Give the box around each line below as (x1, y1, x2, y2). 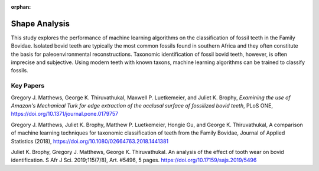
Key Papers (11, 82, 45, 90)
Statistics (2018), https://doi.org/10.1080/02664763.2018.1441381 (11, 138, 169, 145)
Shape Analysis (11, 18, 70, 29)
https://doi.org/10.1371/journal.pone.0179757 (11, 110, 118, 118)
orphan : (11, 4, 31, 10)
